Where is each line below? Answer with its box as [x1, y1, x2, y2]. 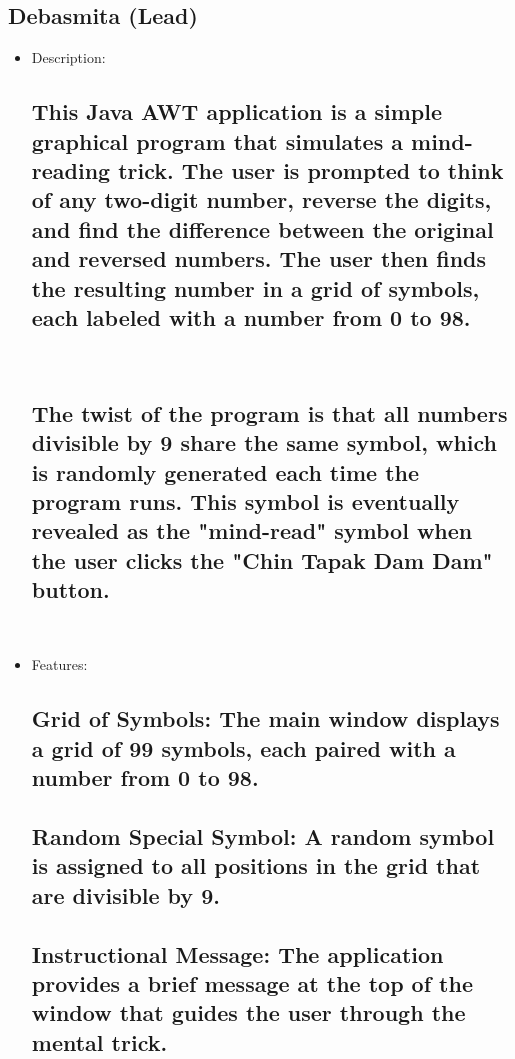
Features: [31, 654, 88, 675]
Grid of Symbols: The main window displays [31, 703, 500, 734]
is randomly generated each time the [31, 456, 420, 487]
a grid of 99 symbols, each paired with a [31, 732, 456, 763]
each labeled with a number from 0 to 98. [31, 301, 471, 332]
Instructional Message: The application [31, 938, 444, 969]
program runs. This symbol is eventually [31, 485, 460, 516]
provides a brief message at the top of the [31, 967, 473, 998]
